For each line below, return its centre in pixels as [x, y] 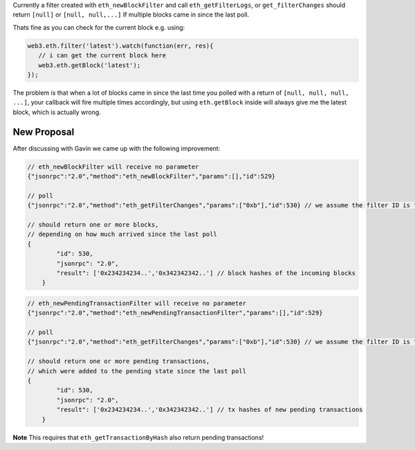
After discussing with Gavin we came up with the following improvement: [117, 148]
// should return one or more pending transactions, [119, 362]
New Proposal [44, 132]
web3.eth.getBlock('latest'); [90, 65]
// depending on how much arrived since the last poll [122, 234]
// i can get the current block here [102, 56]
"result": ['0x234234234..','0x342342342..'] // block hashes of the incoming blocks [206, 273]
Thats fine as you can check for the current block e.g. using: [99, 27]
